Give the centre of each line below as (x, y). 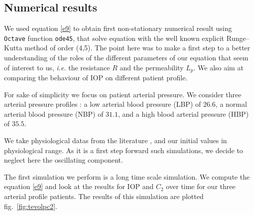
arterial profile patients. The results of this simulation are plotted (104, 196)
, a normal (231, 104)
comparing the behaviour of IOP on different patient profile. (96, 78)
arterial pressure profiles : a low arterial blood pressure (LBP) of (103, 104)
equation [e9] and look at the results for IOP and (79, 186)
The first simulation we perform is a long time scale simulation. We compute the (127, 176)
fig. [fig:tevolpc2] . (31, 206)
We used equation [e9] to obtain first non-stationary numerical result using (118, 28)
